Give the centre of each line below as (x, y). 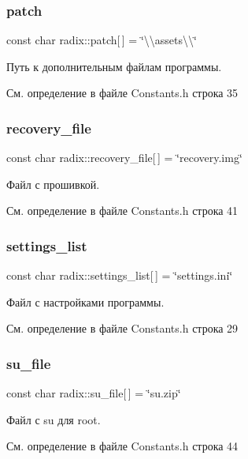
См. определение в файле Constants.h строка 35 (122, 93)
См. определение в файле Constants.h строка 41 (122, 211)
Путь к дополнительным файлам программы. (114, 66)
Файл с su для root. (54, 419)
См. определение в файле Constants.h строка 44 (122, 446)
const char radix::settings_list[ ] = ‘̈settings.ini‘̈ (120, 275)
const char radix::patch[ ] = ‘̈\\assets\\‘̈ (102, 40)
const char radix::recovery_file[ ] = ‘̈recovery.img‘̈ (124, 158)
